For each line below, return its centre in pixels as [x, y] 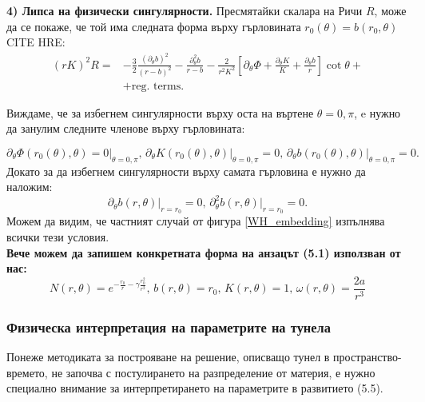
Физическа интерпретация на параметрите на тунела [169, 326]
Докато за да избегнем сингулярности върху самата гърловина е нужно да [186, 171]
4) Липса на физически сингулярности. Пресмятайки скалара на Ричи [185, 10]
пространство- [367, 357]
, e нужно [377, 112]
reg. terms [156, 86]
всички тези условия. [58, 237]
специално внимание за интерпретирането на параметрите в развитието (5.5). [195, 388]
